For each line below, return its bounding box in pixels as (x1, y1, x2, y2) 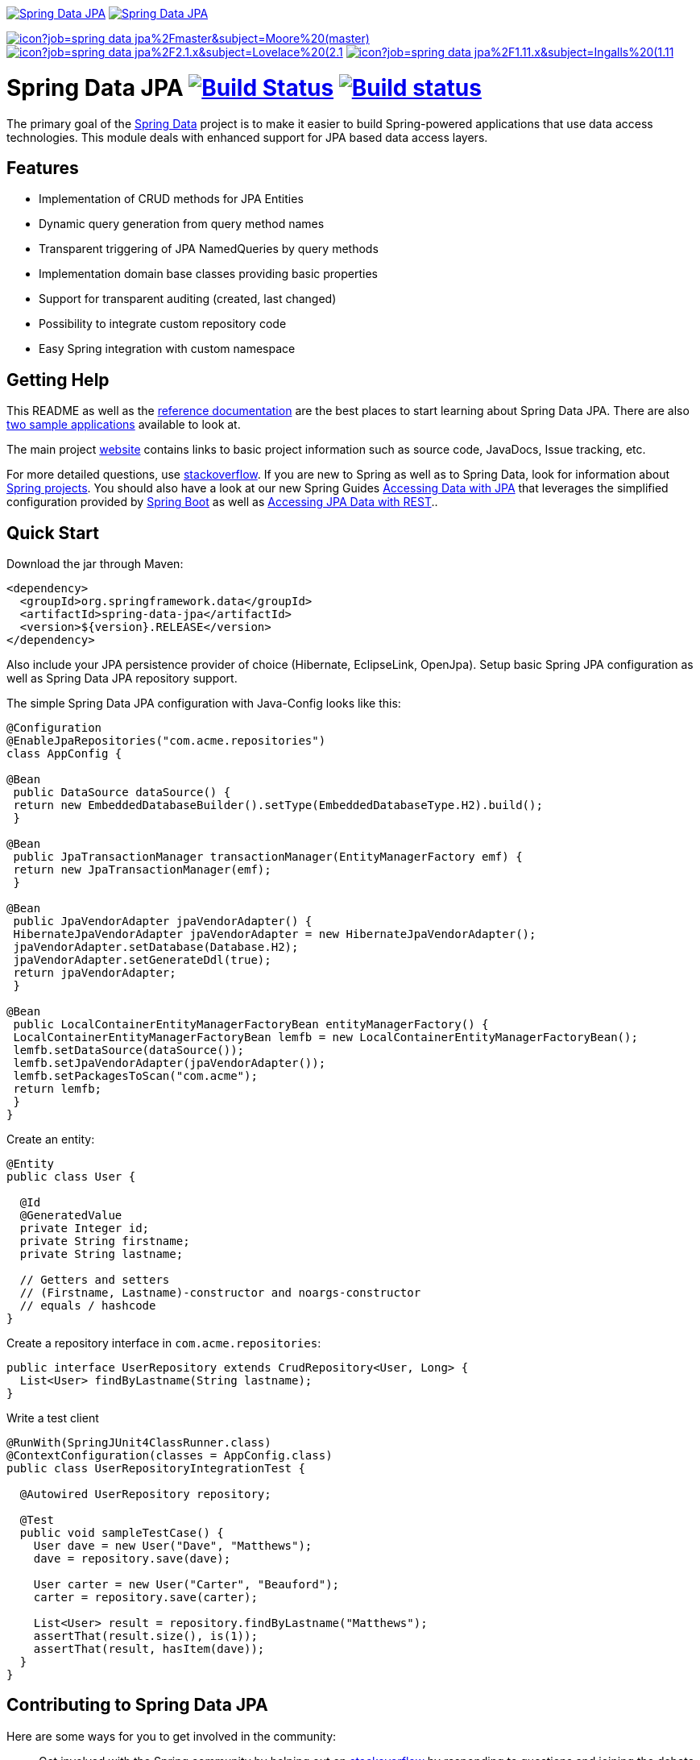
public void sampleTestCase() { (19, 1526, 224, 1540)
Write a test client (6, 1411, 99, 1426)
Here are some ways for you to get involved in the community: (6, 1729, 337, 1743)
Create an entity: (6, 1132, 95, 1147)
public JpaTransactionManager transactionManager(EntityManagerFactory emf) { (13, 850, 523, 864)
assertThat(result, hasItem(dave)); (33, 1642, 265, 1656)
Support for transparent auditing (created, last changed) (39, 292, 337, 306)
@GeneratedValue (19, 1209, 122, 1222)
